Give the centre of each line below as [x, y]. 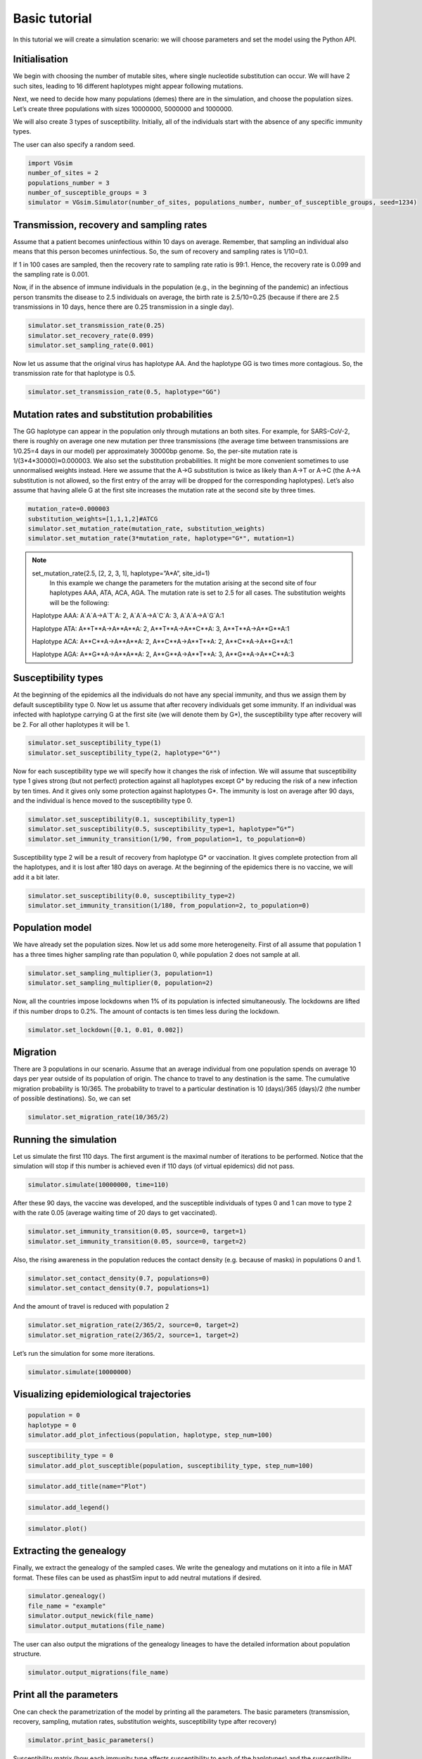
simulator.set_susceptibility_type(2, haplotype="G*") [124, 753]
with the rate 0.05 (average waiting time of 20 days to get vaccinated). [115, 1213]
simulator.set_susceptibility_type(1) [95, 743]
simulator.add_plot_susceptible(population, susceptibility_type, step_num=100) [171, 1466]
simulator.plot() [58, 1528]
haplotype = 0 [52, 1425]
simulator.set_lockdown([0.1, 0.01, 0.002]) [106, 1030]
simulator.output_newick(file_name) [91, 1616]
